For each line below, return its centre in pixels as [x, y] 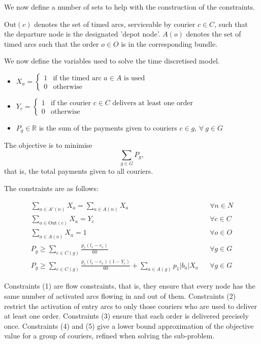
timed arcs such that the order [52, 43]
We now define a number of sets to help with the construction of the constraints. [129, 7]
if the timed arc [77, 78]
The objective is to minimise [48, 145]
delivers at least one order [153, 103]
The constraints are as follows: [51, 188]
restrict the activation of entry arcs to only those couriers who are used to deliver [131, 306]
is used [135, 78]
